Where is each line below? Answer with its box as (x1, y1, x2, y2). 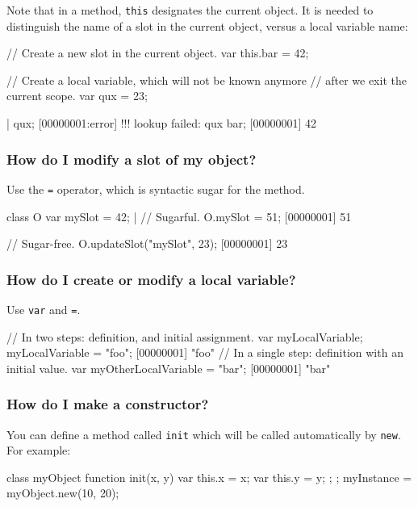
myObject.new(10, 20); (6, 484, 119, 501)
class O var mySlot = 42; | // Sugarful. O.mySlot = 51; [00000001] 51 (6, 207, 352, 224)
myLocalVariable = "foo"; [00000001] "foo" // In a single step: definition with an (6, 344, 403, 361)
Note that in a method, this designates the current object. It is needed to (6, 2, 374, 18)
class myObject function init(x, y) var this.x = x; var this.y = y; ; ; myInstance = (6, 468, 412, 485)
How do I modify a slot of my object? (6, 149, 257, 169)
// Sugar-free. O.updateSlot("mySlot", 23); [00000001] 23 (6, 235, 288, 252)
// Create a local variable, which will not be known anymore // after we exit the (6, 71, 407, 88)
